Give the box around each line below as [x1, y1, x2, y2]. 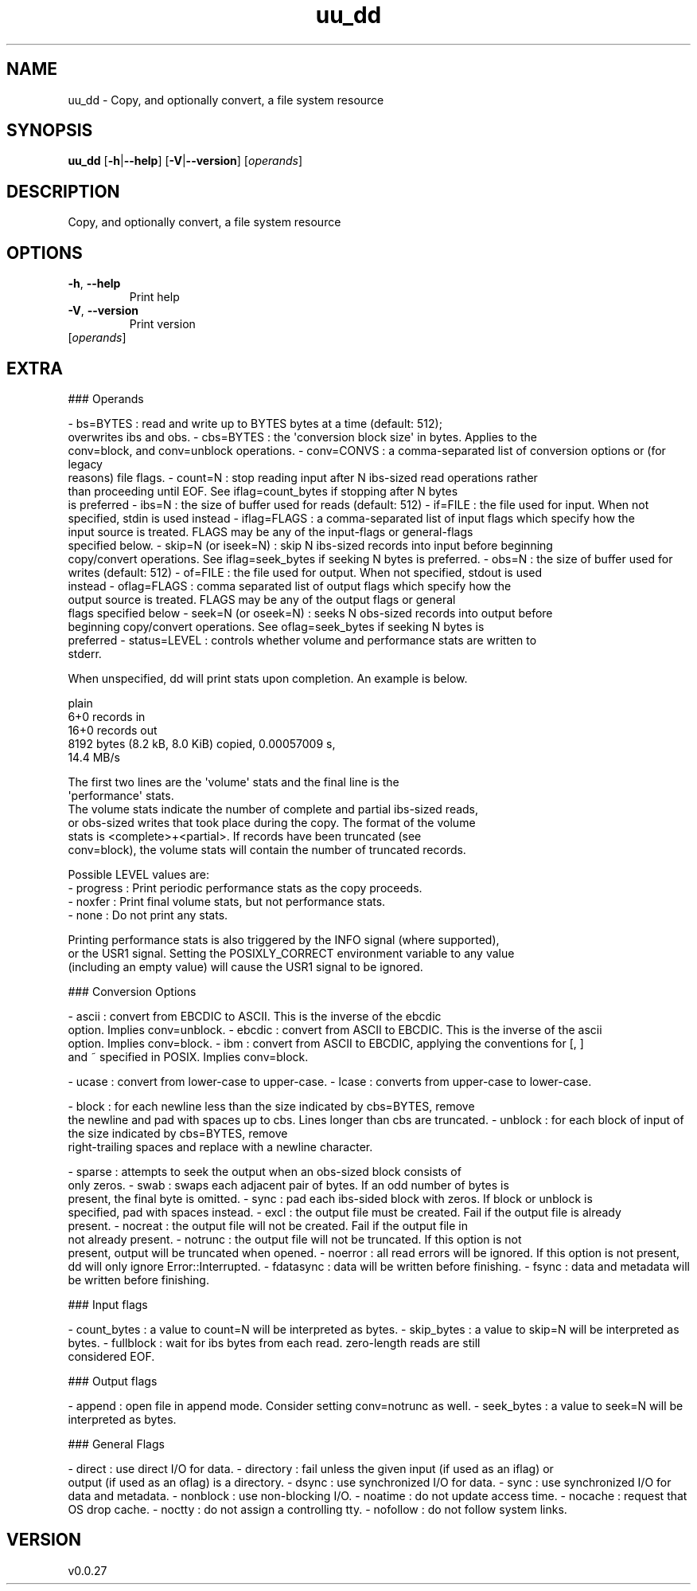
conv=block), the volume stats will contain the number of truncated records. [68, 842, 466, 856]
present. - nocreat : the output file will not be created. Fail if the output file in [68, 1218, 468, 1232]
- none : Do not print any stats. [68, 907, 228, 922]
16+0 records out [68, 723, 158, 737]
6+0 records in [68, 709, 146, 723]
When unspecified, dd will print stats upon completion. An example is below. [68, 671, 468, 685]
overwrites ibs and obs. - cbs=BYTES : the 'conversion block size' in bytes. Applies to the [68, 429, 537, 444]
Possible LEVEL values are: [68, 867, 210, 881]
